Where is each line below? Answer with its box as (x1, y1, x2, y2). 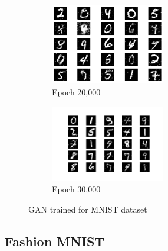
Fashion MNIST (5, 231, 105, 250)
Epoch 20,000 (52, 86, 101, 98)
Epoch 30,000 (52, 183, 101, 195)
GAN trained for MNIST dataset (28, 202, 147, 215)
